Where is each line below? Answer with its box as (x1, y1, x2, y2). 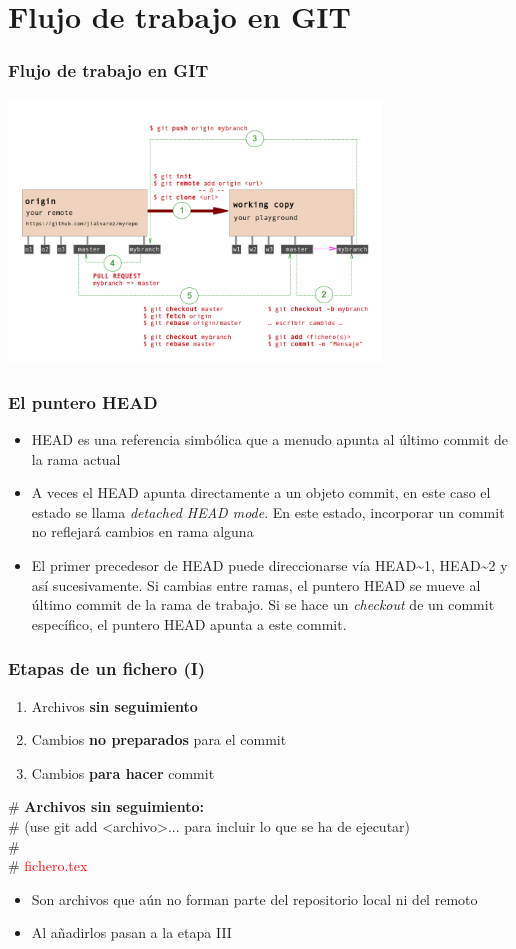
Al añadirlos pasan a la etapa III (31, 922, 232, 943)
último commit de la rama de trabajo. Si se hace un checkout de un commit (31, 594, 495, 615)
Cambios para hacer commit (31, 762, 215, 783)
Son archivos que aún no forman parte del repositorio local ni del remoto (31, 888, 478, 909)
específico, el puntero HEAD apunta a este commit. (31, 613, 347, 634)
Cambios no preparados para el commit (31, 729, 287, 750)
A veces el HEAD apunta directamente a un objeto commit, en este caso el (31, 482, 491, 503)
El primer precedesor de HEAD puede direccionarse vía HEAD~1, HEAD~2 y (31, 554, 508, 575)
